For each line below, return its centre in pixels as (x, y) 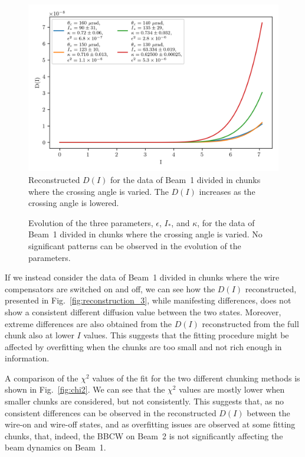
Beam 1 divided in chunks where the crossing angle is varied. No (145, 234)
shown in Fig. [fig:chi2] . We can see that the (85, 389)
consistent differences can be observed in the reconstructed (111, 412)
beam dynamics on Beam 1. (55, 447)
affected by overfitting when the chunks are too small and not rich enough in (143, 346)
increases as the (227, 191)
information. (27, 358)
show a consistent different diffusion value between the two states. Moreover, (143, 311)
